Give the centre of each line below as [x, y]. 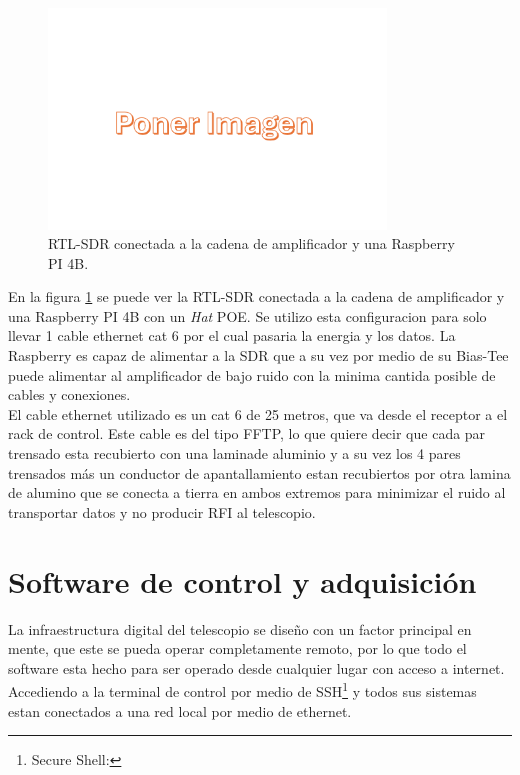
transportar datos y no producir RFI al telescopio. [162, 511]
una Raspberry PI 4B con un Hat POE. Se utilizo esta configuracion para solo [247, 315]
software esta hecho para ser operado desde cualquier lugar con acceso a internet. [256, 667]
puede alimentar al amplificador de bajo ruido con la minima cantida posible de [252, 374]
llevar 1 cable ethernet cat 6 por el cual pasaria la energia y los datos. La [232, 335]
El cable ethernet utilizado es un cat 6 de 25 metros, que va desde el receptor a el [258, 413]
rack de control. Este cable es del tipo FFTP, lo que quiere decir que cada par [247, 433]
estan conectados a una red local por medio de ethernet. [180, 710]
